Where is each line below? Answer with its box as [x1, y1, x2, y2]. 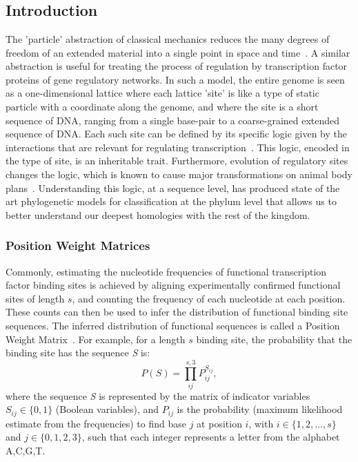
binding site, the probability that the [196, 331, 352, 346]
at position [197, 416, 242, 430]
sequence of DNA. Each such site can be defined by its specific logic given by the [6, 126, 347, 141]
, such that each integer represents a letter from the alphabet [81, 430, 340, 444]
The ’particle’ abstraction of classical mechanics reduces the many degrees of [6, 32, 330, 46]
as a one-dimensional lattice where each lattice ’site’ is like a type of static [6, 86, 319, 100]
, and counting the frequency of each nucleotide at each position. [72, 291, 346, 305]
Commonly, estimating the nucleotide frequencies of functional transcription [6, 264, 327, 278]
